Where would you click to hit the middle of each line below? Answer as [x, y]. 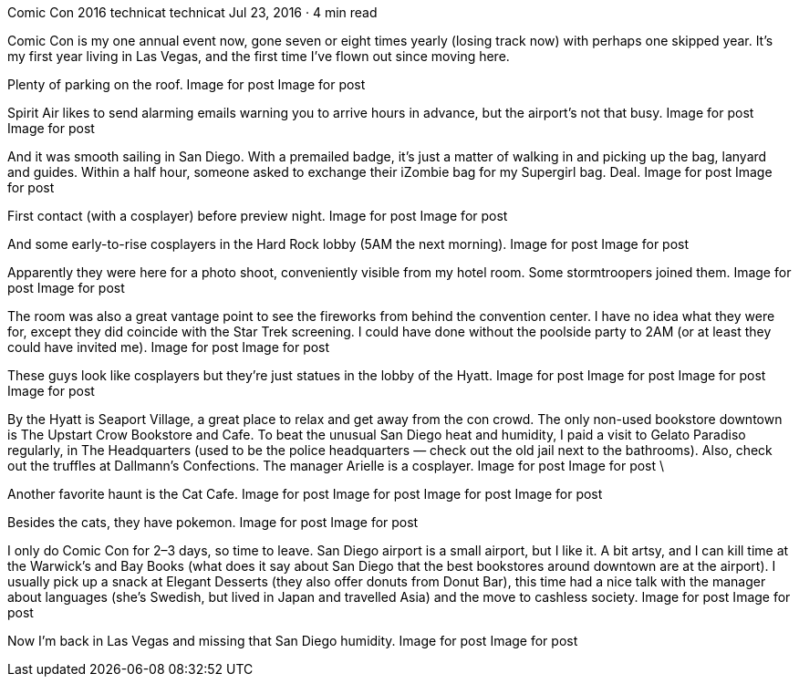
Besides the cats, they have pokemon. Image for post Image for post [213, 522]
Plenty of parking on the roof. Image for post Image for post [187, 84]
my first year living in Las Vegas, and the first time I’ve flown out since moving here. [259, 56]
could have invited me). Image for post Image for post [169, 347]
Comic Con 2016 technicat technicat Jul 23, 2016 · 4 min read [192, 12]
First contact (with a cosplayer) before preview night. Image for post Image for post [258, 216]
